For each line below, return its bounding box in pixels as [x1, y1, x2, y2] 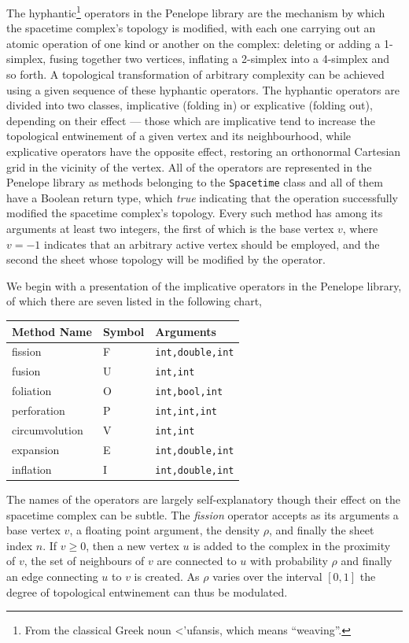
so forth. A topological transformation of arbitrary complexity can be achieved [6, 66, 385, 83]
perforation [12, 402, 65, 419]
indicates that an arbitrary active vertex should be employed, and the [44, 235, 380, 252]
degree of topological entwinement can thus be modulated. [6, 583, 288, 600]
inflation [12, 460, 52, 477]
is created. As [134, 567, 200, 584]
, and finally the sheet [268, 522, 374, 538]
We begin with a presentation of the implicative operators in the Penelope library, [6, 277, 402, 294]
